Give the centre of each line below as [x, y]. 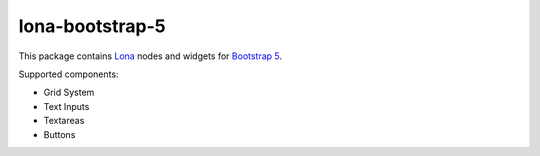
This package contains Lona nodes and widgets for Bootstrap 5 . [150, 56]
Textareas [64, 121]
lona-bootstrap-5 [92, 26]
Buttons [59, 134]
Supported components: [68, 74]
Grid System [69, 92]
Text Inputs [66, 106]
